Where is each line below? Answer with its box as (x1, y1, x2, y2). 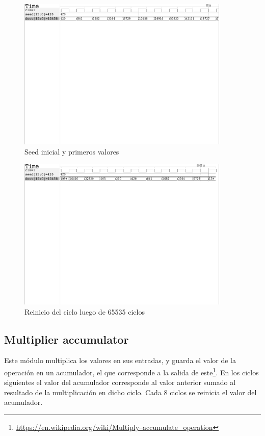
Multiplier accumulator (4, 331, 129, 347)
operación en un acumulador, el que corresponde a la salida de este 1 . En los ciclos (4, 365, 259, 377)
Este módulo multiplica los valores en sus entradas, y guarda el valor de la (4, 355, 236, 366)
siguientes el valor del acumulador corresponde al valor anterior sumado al (4, 377, 236, 388)
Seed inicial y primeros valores (24, 146, 119, 157)
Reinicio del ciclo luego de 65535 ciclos (24, 306, 145, 317)
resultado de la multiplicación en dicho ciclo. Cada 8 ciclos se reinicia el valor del (4, 387, 257, 397)
